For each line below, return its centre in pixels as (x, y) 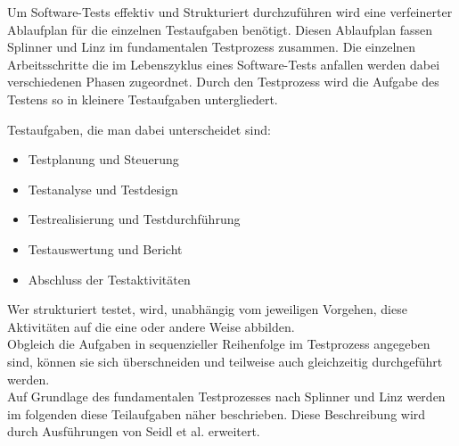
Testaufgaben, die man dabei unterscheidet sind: (139, 129)
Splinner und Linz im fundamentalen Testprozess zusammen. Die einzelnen (212, 47)
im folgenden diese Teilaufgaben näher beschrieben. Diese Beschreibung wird (217, 413)
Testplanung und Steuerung (103, 159)
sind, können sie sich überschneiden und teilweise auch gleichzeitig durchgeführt (225, 361)
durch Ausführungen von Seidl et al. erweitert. (134, 431)
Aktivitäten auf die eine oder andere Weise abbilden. (151, 326)
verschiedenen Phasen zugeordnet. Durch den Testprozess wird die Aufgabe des (223, 82)
